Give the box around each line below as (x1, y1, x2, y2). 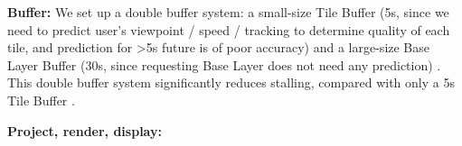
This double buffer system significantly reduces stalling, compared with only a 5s (7, 73, 455, 92)
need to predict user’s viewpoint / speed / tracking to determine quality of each (7, 20, 450, 39)
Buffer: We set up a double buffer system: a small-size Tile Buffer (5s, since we (7, 3, 449, 21)
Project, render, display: (7, 121, 162, 140)
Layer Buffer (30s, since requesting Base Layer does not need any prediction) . (7, 55, 441, 74)
